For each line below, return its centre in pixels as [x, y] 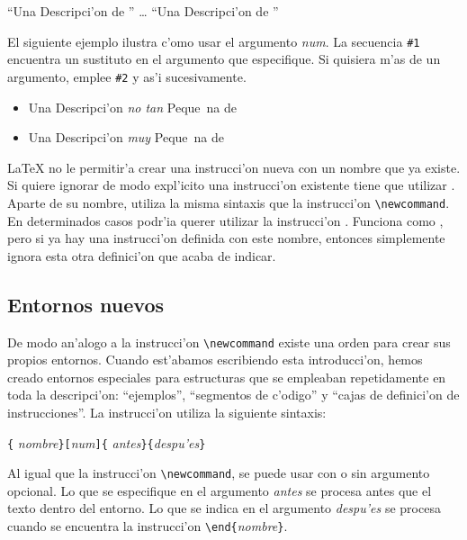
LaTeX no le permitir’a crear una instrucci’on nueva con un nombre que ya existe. [234, 167]
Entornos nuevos [86, 304]
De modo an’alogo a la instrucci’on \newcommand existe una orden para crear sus [229, 342]
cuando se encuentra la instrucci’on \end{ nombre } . [148, 526]
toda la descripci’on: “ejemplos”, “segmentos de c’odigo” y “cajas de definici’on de [233, 395]
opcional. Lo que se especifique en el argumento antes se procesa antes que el [220, 490]
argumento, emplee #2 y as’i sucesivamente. [127, 76]
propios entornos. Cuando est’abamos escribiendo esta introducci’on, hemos [215, 360]
